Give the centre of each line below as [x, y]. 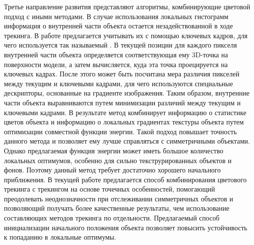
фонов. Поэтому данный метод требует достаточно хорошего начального [113, 170]
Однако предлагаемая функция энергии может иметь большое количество [114, 150]
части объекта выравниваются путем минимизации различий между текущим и [122, 102]
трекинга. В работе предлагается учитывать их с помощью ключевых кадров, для [126, 35]
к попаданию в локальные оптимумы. [60, 237]
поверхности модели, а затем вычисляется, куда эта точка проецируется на [116, 64]
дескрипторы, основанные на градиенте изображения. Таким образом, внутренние [127, 93]
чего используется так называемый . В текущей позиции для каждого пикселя [121, 45]
